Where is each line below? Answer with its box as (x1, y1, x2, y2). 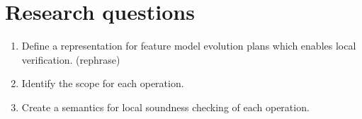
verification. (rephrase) (21, 52, 120, 67)
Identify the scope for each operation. (21, 76, 184, 91)
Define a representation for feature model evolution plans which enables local (21, 38, 356, 53)
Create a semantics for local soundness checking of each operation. (21, 99, 310, 114)
